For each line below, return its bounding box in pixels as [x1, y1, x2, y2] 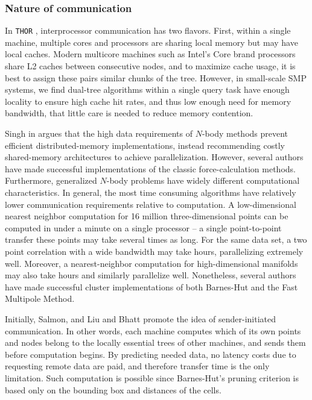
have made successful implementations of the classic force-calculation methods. [5, 162, 296, 175]
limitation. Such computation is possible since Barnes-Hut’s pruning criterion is [5, 371, 299, 384]
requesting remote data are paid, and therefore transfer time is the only [5, 360, 270, 372]
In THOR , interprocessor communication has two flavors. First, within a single [5, 24, 291, 37]
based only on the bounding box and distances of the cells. [5, 383, 221, 396]
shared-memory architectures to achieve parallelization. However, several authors [5, 151, 304, 163]
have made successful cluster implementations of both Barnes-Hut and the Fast [5, 280, 298, 293]
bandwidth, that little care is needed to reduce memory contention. [5, 107, 253, 119]
